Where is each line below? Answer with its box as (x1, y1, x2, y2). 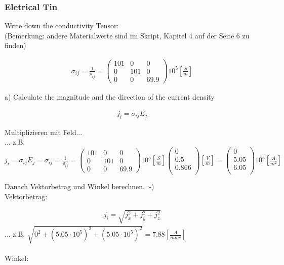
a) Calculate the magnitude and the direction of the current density (5, 92, 215, 102)
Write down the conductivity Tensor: (5, 20, 119, 31)
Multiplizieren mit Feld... (5, 126, 83, 137)
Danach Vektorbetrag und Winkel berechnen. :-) (5, 181, 154, 191)
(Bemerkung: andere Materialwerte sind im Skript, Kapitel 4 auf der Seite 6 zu (5, 30, 250, 40)
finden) (5, 40, 26, 51)
